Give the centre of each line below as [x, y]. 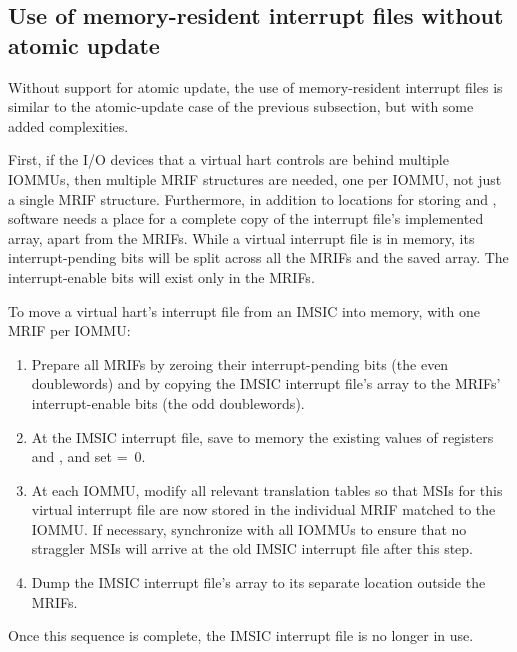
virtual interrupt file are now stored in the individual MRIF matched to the [263, 509]
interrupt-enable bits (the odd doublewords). [168, 402]
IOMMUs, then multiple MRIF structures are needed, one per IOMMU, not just [255, 178]
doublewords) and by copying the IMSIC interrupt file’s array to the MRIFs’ [266, 383]
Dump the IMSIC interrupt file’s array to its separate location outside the [258, 582]
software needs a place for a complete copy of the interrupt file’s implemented [246, 218]
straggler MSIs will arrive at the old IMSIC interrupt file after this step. [252, 548]
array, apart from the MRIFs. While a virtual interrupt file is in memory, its [241, 237]
